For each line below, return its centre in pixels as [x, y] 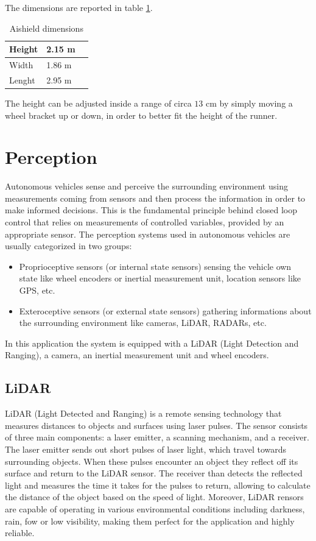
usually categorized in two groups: [68, 246]
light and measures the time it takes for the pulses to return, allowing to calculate [158, 485]
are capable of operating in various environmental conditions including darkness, [155, 508]
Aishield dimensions [46, 28]
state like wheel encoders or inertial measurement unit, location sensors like [160, 278]
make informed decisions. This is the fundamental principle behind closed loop [151, 210]
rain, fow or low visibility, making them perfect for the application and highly [150, 521]
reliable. [20, 533]
